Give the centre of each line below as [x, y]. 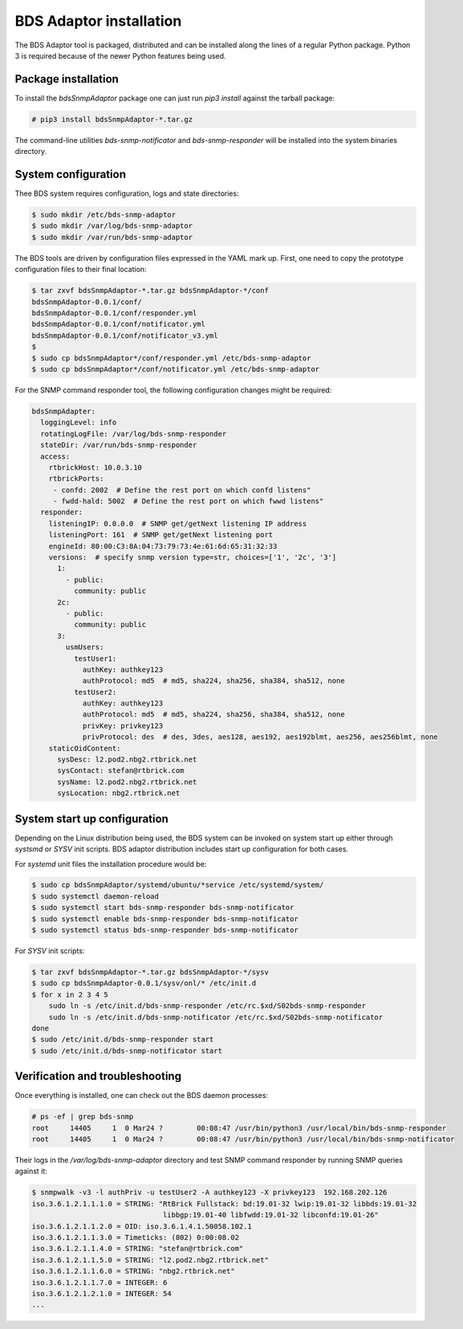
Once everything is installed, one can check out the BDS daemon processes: [142, 1095]
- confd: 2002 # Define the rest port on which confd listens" [182, 490]
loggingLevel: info [79, 423]
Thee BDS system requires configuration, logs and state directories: [127, 193]
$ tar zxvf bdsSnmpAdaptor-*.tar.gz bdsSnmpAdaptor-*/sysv [150, 972]
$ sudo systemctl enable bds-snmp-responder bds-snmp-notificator [165, 919]
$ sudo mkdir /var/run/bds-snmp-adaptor [112, 237]
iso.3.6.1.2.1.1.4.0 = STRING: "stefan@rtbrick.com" [138, 1249]
